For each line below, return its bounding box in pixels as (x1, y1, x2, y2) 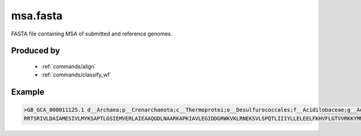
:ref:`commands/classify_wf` (41, 71, 111, 78)
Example (11, 87, 45, 97)
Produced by (11, 46, 60, 56)
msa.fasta (11, 9, 63, 22)
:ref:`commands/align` (41, 63, 96, 70)
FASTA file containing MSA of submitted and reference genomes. (11, 30, 173, 37)
